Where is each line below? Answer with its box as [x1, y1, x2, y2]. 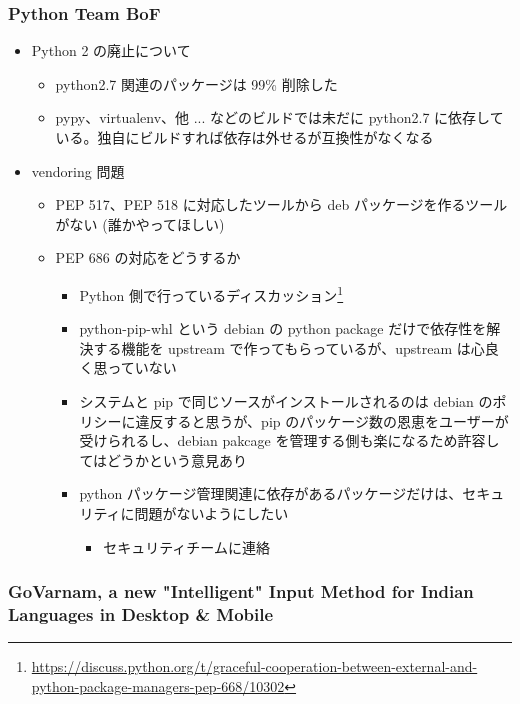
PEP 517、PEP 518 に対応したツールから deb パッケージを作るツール [55, 194, 508, 215]
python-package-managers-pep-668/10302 [31, 675, 285, 696]
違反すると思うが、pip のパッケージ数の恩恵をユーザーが [135, 410, 509, 431]
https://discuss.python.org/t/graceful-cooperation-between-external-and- [31, 656, 478, 677]
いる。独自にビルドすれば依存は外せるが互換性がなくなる [55, 127, 434, 147]
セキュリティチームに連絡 [103, 536, 270, 557]
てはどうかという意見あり [79, 449, 248, 470]
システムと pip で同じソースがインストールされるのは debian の [79, 391, 493, 411]
